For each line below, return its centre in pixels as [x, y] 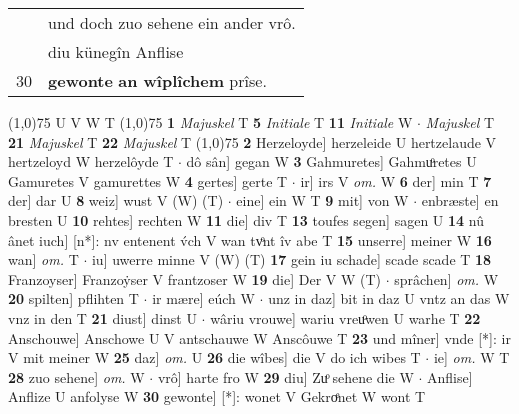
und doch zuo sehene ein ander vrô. [172, 22]
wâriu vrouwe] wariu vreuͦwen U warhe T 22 [345, 317]
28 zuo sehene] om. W [76, 376]
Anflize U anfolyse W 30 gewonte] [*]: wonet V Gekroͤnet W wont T [217, 396]
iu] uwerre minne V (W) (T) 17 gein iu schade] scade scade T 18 [291, 259]
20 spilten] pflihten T [73, 298]
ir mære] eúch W [203, 298]
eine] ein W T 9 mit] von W [322, 200]
